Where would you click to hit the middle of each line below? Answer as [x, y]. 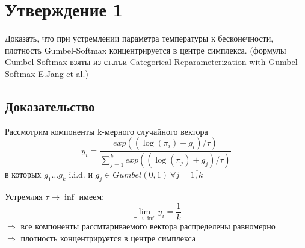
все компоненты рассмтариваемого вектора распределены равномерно [148, 226]
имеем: [92, 196]
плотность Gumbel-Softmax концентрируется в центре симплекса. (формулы [146, 50]
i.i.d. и [81, 174]
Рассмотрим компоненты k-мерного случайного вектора [106, 131]
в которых [23, 174]
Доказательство [50, 106]
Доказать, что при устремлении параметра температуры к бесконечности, [139, 38]
